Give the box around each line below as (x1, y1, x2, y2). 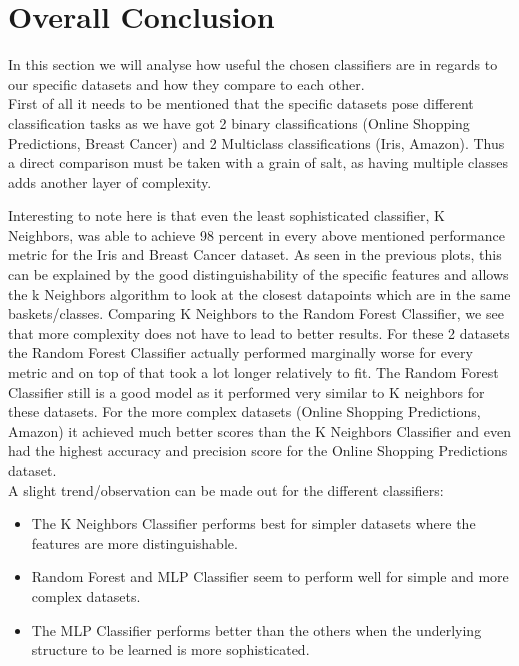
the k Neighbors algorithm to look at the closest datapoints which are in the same (8, 283, 511, 304)
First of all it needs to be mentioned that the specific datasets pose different (8, 93, 474, 114)
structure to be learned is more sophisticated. (31, 639, 310, 660)
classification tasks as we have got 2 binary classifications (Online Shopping (8, 112, 470, 133)
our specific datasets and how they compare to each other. (8, 73, 365, 94)
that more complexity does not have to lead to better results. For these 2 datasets (8, 322, 510, 343)
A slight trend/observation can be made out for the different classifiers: (8, 479, 444, 500)
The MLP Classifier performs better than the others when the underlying (31, 619, 482, 640)
